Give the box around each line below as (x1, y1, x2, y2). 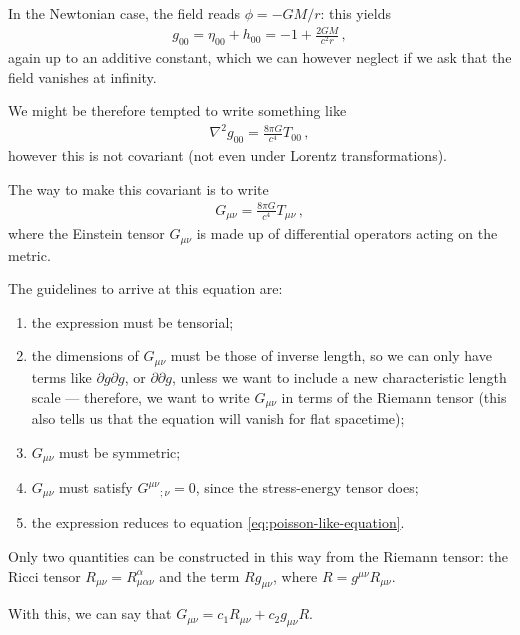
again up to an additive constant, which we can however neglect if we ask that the (8, 46, 512, 67)
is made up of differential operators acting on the (196, 223, 498, 244)
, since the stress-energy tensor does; (195, 477, 419, 498)
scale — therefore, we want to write (31, 386, 250, 407)
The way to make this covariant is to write (8, 178, 269, 199)
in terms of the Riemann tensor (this (281, 386, 507, 407)
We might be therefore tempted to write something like (8, 100, 347, 121)
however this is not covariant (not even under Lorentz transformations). (8, 145, 448, 166)
